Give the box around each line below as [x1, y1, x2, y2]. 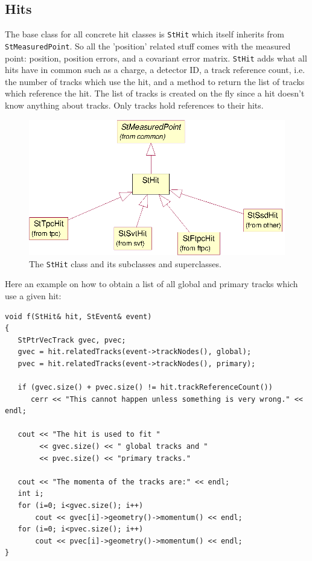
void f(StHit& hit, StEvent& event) [5, 312, 152, 321]
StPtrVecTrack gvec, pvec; [18, 335, 126, 344]
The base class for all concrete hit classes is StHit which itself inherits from [5, 28, 284, 40]
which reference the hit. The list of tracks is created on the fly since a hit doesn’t [5, 87, 305, 100]
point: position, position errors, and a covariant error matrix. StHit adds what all [5, 51, 307, 64]
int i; [18, 489, 44, 498]
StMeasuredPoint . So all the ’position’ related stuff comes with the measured [5, 39, 291, 52]
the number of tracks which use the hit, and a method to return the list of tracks [5, 75, 305, 87]
